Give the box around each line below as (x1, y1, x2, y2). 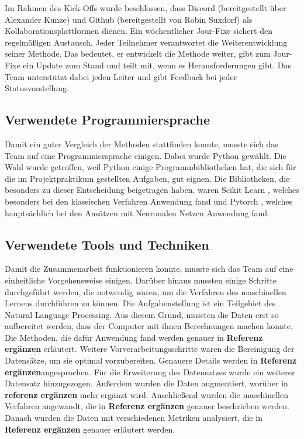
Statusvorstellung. (5, 82, 69, 94)
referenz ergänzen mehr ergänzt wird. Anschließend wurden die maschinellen (5, 388, 288, 400)
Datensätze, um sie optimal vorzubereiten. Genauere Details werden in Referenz (5, 354, 297, 367)
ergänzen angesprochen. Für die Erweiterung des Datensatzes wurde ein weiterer (5, 365, 295, 378)
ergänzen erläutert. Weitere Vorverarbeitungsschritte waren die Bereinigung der (5, 343, 295, 355)
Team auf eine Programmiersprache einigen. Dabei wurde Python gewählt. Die (5, 149, 286, 161)
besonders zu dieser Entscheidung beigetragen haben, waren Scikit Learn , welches (5, 184, 299, 196)
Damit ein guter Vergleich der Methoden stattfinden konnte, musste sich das (5, 137, 278, 150)
